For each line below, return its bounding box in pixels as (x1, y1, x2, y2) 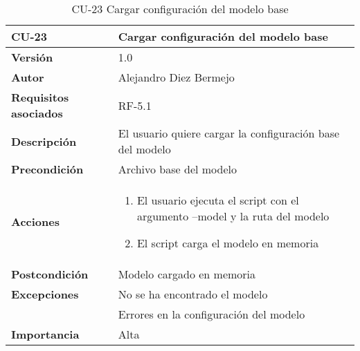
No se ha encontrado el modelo (118, 286, 268, 302)
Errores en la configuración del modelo (118, 306, 305, 322)
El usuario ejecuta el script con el (136, 192, 299, 208)
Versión (11, 49, 53, 65)
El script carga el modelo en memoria (136, 235, 319, 251)
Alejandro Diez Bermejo (118, 69, 235, 85)
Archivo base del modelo (118, 161, 237, 177)
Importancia (11, 326, 80, 342)
